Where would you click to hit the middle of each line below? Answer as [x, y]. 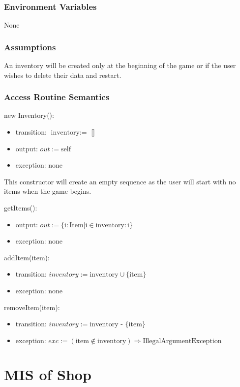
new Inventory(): [29, 115]
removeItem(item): [32, 307]
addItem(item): [27, 257]
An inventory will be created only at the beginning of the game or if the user [120, 65]
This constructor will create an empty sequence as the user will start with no [120, 181]
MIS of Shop [48, 374]
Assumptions [30, 47]
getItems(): [21, 208]
